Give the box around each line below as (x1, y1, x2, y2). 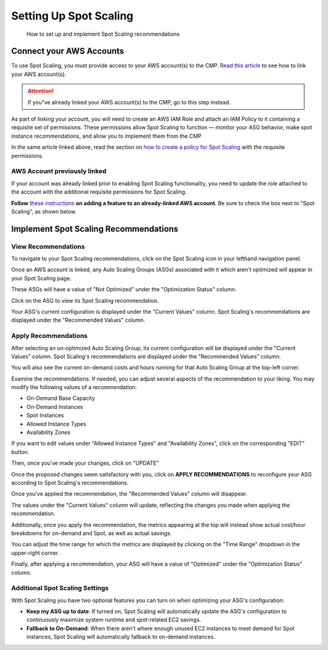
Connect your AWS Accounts (11, 46, 125, 56)
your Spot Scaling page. (11, 274, 72, 282)
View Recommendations (11, 242, 85, 251)
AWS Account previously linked (11, 167, 107, 175)
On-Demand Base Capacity (26, 394, 95, 402)
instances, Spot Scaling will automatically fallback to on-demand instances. (26, 633, 216, 640)
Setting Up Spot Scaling (11, 9, 134, 22)
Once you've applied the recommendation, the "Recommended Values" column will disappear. (11, 490, 247, 498)
